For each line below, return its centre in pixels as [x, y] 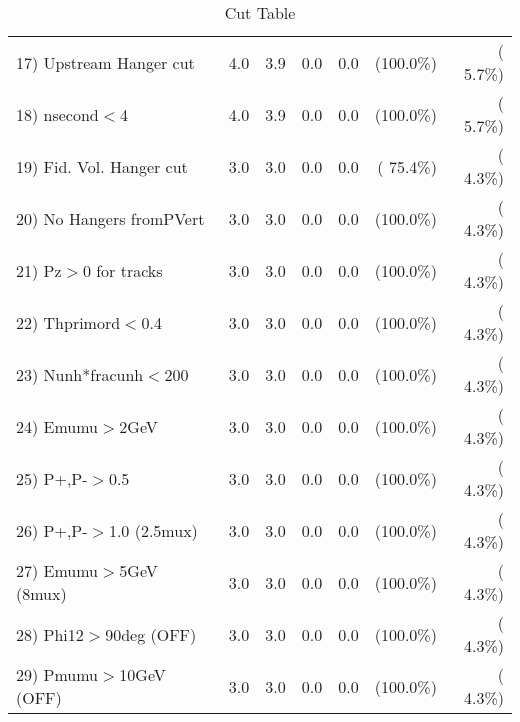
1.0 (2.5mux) [153, 530]
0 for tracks [122, 270]
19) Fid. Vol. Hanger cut [102, 166]
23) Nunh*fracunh [80, 374]
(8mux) [41, 593]
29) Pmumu [57, 674]
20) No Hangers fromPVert [110, 218]
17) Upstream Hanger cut [105, 62]
